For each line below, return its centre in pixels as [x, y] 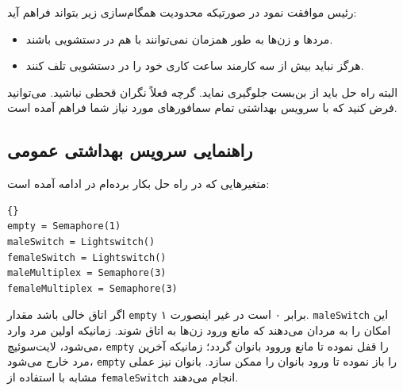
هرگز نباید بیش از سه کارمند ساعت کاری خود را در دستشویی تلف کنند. [195, 65]
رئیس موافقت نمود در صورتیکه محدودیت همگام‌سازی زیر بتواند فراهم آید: [182, 12]
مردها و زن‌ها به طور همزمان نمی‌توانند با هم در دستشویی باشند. [179, 38]
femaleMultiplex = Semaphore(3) [92, 288]
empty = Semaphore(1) [64, 226]
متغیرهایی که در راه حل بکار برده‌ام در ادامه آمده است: [138, 184]
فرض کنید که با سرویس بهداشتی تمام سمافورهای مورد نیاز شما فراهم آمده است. [202, 107]
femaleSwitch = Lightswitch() [87, 257]
